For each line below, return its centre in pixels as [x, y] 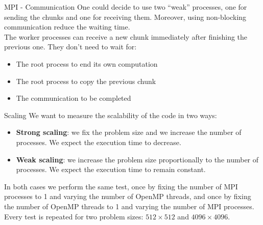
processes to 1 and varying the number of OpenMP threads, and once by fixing [128, 196]
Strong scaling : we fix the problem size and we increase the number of [129, 132]
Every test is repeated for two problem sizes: [74, 216]
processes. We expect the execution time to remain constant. [111, 169]
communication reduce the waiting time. [67, 27]
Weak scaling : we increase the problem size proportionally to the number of [137, 159]
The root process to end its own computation [87, 63]
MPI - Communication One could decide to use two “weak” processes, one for [126, 7]
